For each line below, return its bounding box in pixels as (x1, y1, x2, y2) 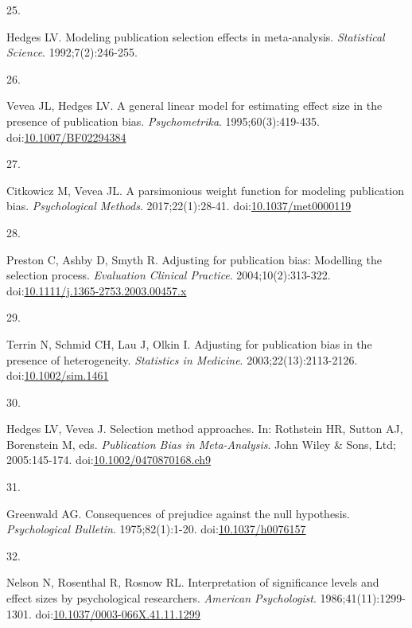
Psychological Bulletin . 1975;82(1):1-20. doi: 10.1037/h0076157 (6, 521, 306, 537)
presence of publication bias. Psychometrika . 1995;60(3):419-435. (6, 112, 320, 129)
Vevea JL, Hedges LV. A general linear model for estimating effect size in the (6, 97, 383, 114)
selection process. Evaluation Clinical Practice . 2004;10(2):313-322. (6, 267, 331, 283)
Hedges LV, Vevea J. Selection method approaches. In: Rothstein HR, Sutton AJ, (6, 420, 403, 437)
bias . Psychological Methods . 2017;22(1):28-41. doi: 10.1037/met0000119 (6, 197, 352, 214)
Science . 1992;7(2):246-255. (6, 44, 138, 60)
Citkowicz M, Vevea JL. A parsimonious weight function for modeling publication (6, 181, 404, 198)
